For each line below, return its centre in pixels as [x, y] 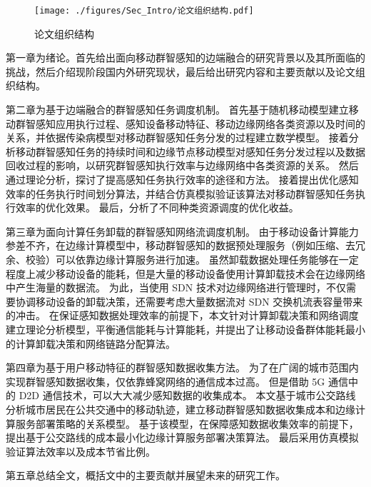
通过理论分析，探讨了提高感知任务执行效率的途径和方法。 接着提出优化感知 [182, 179]
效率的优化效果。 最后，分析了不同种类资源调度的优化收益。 [157, 207]
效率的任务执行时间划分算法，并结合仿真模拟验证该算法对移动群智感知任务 [181, 193]
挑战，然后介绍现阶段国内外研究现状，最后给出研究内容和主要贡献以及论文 [181, 71]
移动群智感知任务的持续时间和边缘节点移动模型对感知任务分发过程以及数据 [190, 151]
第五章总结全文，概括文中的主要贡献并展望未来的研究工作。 [146, 475]
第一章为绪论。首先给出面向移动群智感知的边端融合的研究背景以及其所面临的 [185, 57]
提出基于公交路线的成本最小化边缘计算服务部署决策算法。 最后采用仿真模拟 [182, 437]
